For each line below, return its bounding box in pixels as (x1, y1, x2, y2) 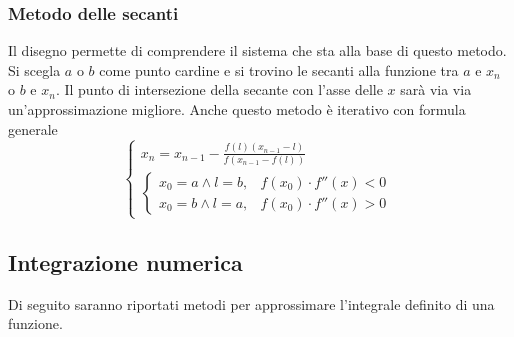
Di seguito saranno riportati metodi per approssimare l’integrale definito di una (8, 293, 495, 314)
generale (8, 118, 58, 139)
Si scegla (8, 59, 61, 80)
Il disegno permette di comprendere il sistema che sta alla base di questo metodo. (8, 40, 507, 61)
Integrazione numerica (8, 246, 243, 277)
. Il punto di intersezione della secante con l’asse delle (55, 79, 383, 100)
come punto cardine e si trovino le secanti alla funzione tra (99, 59, 459, 80)
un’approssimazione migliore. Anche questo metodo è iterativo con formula (8, 99, 466, 119)
